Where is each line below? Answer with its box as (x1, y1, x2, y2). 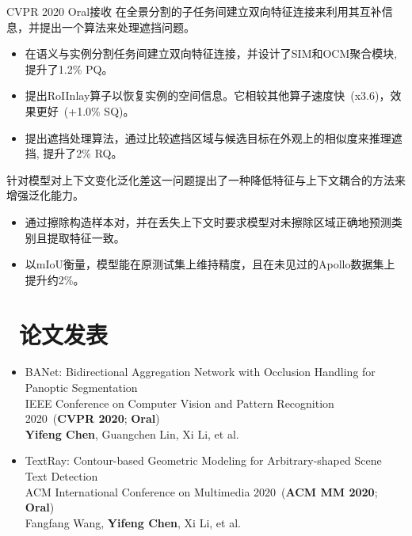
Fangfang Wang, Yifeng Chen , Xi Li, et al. (25, 514, 241, 530)
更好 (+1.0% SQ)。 (36, 102, 135, 119)
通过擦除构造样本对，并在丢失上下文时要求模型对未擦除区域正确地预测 (25, 213, 391, 230)
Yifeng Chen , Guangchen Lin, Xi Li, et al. (25, 425, 239, 442)
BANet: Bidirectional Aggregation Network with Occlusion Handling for (25, 363, 376, 380)
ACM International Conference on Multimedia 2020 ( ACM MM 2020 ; (25, 483, 378, 500)
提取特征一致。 (47, 229, 125, 245)
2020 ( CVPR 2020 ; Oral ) (25, 410, 160, 427)
